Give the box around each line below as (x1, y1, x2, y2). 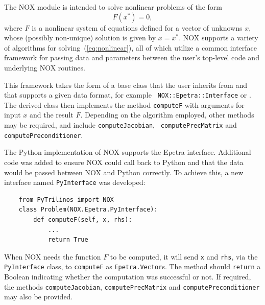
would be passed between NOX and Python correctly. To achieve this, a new (4, 167, 244, 177)
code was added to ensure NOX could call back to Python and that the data (4, 156, 244, 167)
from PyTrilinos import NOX (18, 196, 114, 203)
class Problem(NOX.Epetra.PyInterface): (18, 206, 158, 214)
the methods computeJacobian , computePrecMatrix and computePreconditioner (4, 281, 260, 292)
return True (47, 236, 88, 244)
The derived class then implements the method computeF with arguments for (4, 99, 245, 110)
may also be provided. (4, 291, 73, 302)
